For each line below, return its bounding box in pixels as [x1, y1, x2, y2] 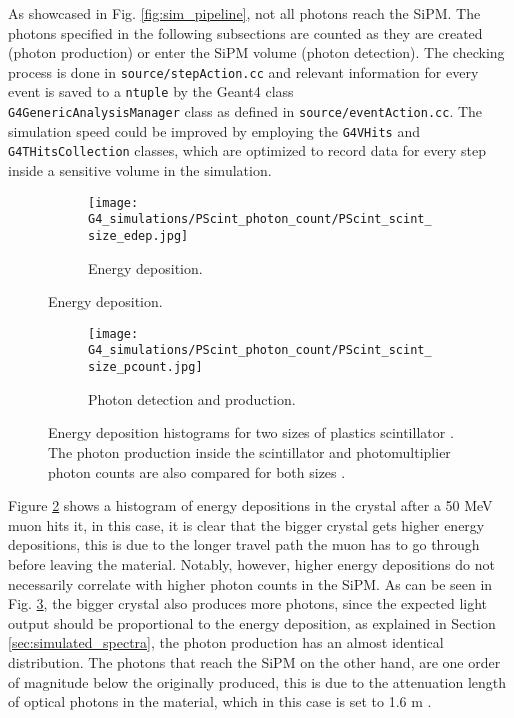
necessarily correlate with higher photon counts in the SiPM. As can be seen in [8, 573, 493, 594]
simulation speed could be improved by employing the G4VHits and [8, 120, 420, 141]
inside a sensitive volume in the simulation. [8, 160, 272, 181]
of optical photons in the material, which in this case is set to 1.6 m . [8, 691, 432, 712]
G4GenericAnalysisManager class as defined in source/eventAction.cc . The [8, 101, 483, 122]
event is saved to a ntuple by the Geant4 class [8, 81, 294, 102]
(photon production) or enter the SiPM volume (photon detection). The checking [8, 42, 505, 63]
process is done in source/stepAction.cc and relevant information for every [8, 61, 479, 82]
